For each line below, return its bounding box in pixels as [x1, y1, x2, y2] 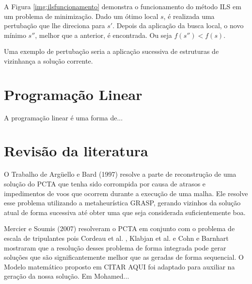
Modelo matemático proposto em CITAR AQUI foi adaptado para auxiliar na [4, 261, 235, 271]
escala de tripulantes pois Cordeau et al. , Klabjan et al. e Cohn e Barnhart [4, 233, 229, 243]
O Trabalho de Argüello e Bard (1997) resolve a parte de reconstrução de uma [4, 169, 236, 179]
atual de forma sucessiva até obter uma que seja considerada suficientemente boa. [4, 207, 246, 217]
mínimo [4, 30, 26, 40]
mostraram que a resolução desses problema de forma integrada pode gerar [4, 242, 226, 252]
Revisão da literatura [4, 141, 148, 161]
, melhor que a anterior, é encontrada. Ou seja [35, 30, 172, 40]
